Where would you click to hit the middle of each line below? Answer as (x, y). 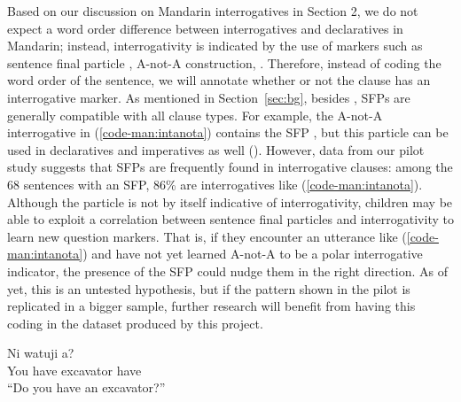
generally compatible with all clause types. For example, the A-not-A (195, 115)
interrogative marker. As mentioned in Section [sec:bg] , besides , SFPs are (209, 97)
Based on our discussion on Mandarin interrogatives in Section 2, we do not (213, 11)
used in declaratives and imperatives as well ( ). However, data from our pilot (216, 149)
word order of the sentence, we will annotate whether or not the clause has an (219, 80)
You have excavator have (74, 370)
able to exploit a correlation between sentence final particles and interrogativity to (230, 219)
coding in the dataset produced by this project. (135, 323)
